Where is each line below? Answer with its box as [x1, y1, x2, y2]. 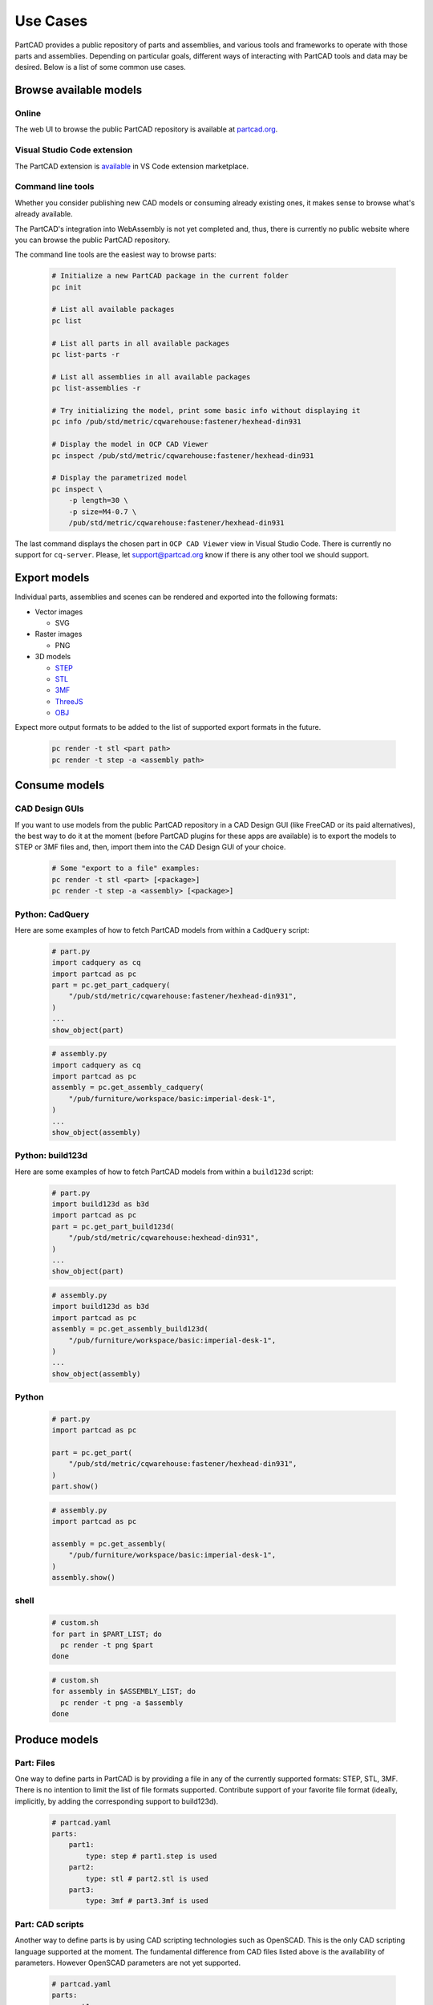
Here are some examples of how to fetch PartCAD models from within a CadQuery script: [14, 925, 310, 934]
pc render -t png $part [60, 1641, 154, 1650]
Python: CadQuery [14, 909, 90, 920]
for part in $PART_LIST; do [51, 1629, 162, 1638]
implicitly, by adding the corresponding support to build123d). [14, 1796, 219, 1806]
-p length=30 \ [68, 496, 128, 505]
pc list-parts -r [51, 350, 120, 359]
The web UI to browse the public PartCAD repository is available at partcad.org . [14, 124, 278, 134]
